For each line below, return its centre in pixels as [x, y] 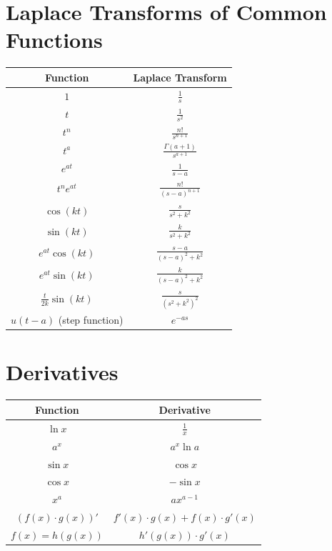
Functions [54, 40]
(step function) [91, 320]
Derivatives [62, 372]
